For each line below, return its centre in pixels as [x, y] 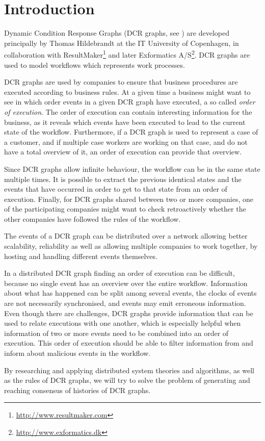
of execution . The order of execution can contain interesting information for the [128, 111]
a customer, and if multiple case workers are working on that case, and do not [126, 141]
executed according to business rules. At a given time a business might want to [127, 92]
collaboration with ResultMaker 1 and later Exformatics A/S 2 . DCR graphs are [127, 54]
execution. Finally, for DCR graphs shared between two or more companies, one [129, 199]
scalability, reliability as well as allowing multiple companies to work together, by [131, 246]
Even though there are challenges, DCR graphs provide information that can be [129, 313]
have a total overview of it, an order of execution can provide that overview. [123, 152]
